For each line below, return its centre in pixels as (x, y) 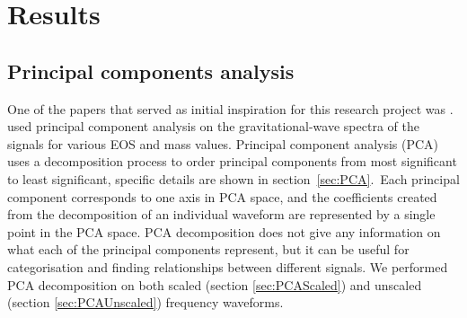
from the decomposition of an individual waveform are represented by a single (221, 214)
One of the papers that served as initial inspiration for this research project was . (230, 108)
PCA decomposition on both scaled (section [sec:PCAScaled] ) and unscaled (215, 284)
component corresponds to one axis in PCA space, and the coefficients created (222, 196)
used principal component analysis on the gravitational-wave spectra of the (213, 126)
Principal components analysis (151, 71)
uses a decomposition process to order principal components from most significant (232, 161)
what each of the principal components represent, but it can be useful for (208, 249)
